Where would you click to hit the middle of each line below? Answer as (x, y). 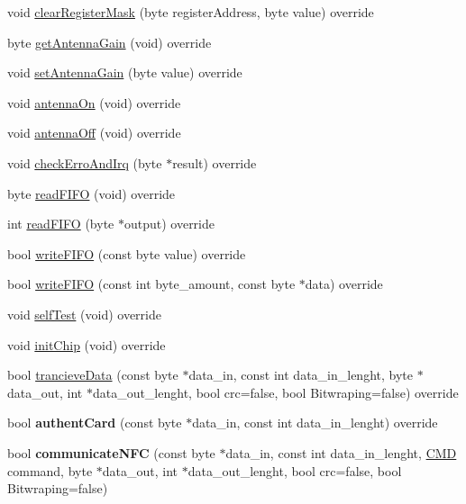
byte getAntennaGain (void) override (110, 42)
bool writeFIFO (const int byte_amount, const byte (151, 284)
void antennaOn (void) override (94, 102)
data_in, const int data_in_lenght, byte (301, 375)
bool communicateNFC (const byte (111, 452)
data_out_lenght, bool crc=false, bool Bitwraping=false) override (275, 392)
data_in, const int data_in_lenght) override (315, 423)
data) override (344, 284)
